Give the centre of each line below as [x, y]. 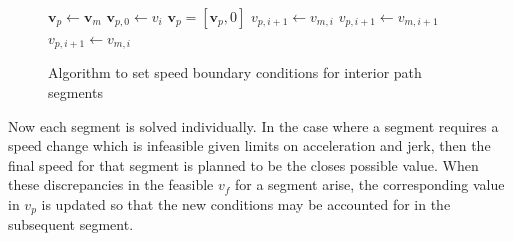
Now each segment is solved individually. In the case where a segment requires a [253, 125]
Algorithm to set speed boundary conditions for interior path [235, 72]
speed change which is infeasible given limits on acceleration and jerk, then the [249, 145]
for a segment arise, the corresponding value [369, 184]
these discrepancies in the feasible [111, 184]
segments [75, 92]
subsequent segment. [71, 224]
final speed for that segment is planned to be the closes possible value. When [243, 164]
